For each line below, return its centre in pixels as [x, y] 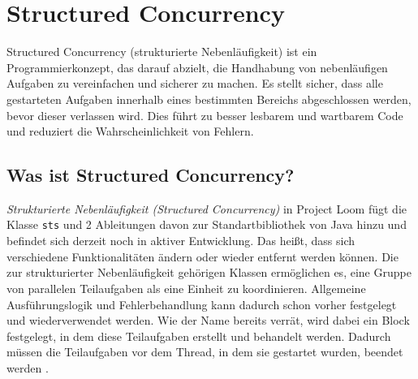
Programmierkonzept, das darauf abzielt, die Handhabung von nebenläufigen [197, 67]
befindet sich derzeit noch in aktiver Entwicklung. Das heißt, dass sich [181, 241]
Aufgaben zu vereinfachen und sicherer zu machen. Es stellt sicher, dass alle [195, 83]
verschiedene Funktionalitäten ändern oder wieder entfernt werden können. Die [203, 256]
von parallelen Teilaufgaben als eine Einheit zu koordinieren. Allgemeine [186, 288]
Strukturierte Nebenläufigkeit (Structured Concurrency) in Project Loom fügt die [207, 208]
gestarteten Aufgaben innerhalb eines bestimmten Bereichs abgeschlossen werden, [209, 99]
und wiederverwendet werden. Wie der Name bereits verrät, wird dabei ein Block [208, 320]
